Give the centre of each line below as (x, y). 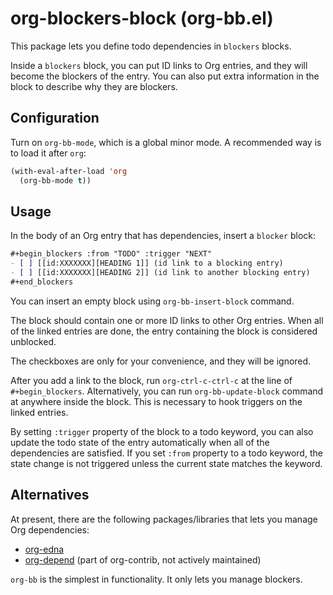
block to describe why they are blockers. (94, 86)
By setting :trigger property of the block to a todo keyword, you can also (162, 431)
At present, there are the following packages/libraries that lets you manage (164, 519)
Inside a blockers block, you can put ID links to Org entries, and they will (159, 65)
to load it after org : (48, 153)
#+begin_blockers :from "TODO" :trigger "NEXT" (111, 254)
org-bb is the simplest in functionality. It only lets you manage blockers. (156, 579)
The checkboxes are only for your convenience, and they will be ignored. (161, 361)
